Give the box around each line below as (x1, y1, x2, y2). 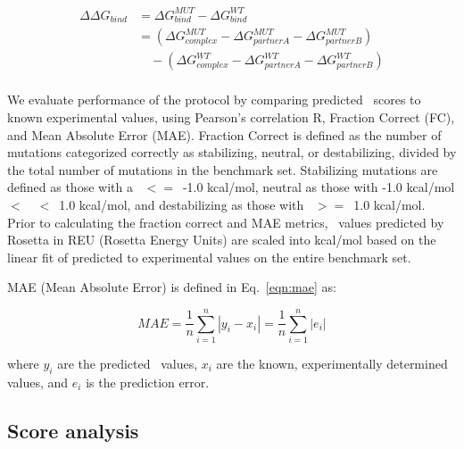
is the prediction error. (86, 372, 210, 391)
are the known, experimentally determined (216, 354, 448, 373)
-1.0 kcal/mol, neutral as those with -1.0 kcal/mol (182, 178, 455, 196)
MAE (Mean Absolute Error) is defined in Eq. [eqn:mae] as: (7, 278, 336, 296)
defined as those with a (7, 178, 133, 196)
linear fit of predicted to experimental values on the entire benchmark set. (7, 247, 411, 266)
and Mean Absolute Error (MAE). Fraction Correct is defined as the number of (7, 125, 442, 144)
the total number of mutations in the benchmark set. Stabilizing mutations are (7, 160, 438, 179)
